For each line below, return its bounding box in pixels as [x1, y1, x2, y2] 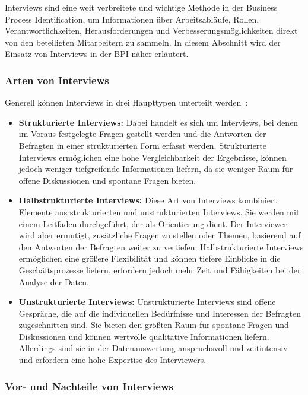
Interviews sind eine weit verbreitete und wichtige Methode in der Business [5, 1, 278, 13]
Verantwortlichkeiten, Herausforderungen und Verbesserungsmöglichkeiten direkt [5, 24, 298, 37]
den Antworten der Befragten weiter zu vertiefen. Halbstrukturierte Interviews [18, 240, 304, 253]
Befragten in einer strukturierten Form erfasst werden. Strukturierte [18, 139, 266, 151]
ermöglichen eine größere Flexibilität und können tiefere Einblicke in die [18, 252, 281, 265]
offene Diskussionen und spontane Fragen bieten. [18, 174, 196, 186]
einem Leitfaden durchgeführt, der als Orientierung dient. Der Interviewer [18, 217, 287, 230]
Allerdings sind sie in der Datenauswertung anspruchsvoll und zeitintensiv [18, 342, 288, 354]
